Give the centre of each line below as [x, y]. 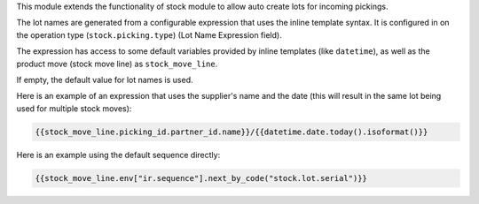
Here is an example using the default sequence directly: [118, 155]
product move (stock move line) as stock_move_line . [117, 64]
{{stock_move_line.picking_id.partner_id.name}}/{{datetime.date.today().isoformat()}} [232, 132]
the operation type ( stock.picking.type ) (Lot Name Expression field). [149, 34]
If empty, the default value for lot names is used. [105, 79]
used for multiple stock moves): [74, 108]
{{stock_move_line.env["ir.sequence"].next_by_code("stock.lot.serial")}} [201, 178]
